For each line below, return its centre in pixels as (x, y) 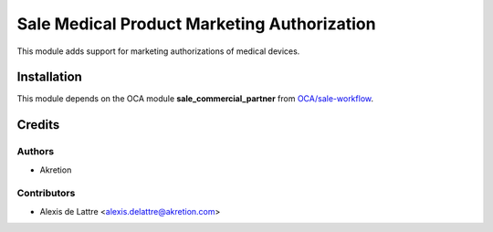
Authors (36, 152)
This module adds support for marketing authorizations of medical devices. (158, 51)
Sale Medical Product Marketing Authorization (196, 24)
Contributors (46, 194)
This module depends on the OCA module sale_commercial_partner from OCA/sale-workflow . (195, 99)
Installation (49, 77)
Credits (38, 125)
